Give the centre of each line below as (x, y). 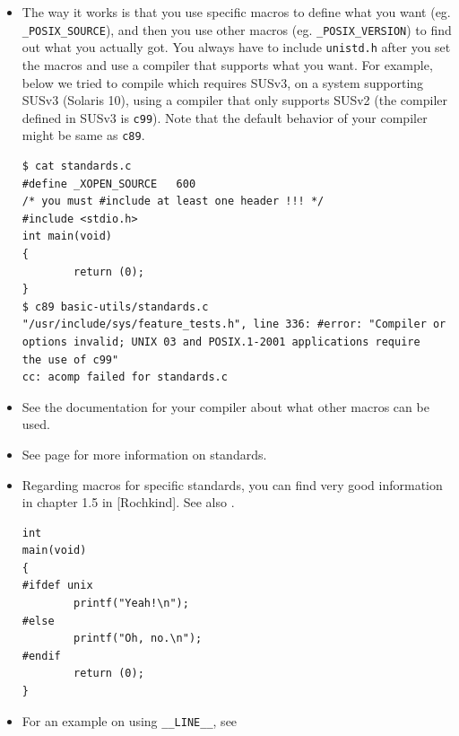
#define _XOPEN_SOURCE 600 (109, 184)
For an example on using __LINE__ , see (130, 720)
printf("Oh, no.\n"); (138, 639)
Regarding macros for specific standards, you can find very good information (232, 484)
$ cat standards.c (77, 166)
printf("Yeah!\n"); (131, 604)
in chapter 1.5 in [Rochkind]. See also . (128, 502)
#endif (41, 656)
